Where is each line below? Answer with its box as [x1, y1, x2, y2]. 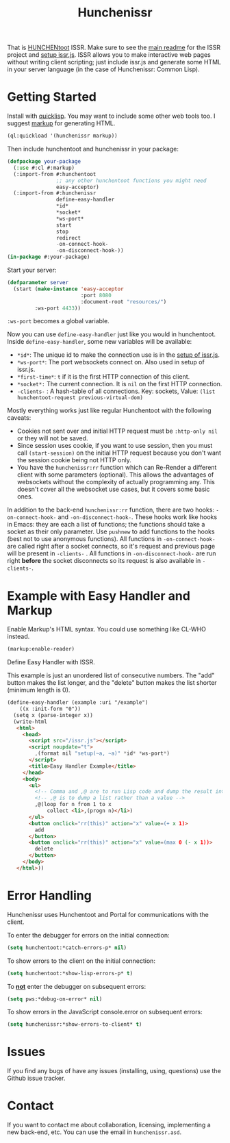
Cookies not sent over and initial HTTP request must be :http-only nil [16, 427, 218, 436]
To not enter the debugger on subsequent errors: [7, 982, 146, 990]
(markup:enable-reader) [7, 646, 75, 653]
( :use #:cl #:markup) [13, 164, 75, 171]
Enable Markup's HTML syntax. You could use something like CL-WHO [7, 625, 207, 633]
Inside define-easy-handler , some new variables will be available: [7, 338, 192, 346]
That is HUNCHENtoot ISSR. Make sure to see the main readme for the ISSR [7, 43, 221, 52]
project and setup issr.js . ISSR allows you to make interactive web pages [7, 51, 211, 59]
